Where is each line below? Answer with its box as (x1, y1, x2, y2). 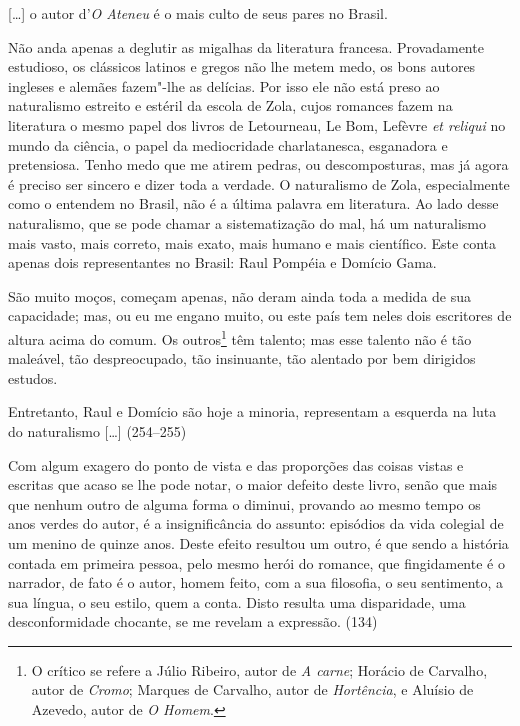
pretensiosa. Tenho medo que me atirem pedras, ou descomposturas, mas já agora (8, 154, 509, 175)
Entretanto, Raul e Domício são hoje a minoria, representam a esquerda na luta (8, 401, 497, 422)
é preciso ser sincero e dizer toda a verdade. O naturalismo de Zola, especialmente (8, 173, 510, 194)
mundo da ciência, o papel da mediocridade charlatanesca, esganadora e (8, 134, 448, 155)
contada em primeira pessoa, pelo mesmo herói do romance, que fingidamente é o (8, 552, 505, 573)
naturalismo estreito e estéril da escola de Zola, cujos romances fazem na (8, 95, 453, 116)
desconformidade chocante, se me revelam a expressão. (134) (8, 611, 378, 632)
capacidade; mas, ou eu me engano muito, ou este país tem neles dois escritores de (8, 305, 512, 326)
